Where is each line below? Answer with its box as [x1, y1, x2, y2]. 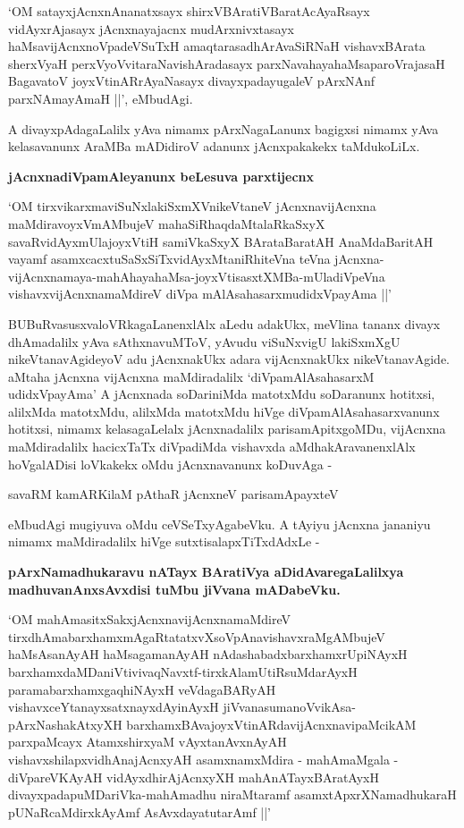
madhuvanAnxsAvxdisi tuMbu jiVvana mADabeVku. [8, 579, 341, 598]
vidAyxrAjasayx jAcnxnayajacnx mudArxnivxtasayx [8, 19, 294, 38]
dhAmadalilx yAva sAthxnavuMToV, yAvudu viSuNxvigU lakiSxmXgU [8, 332, 401, 351]
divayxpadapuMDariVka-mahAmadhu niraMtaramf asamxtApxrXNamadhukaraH [8, 785, 457, 804]
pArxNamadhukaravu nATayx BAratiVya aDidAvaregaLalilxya [8, 562, 404, 581]
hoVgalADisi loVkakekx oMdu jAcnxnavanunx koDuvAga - [8, 454, 333, 473]
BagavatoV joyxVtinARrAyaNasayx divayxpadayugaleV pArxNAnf [8, 72, 375, 90]
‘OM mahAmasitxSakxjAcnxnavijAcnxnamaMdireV [8, 610, 291, 629]
